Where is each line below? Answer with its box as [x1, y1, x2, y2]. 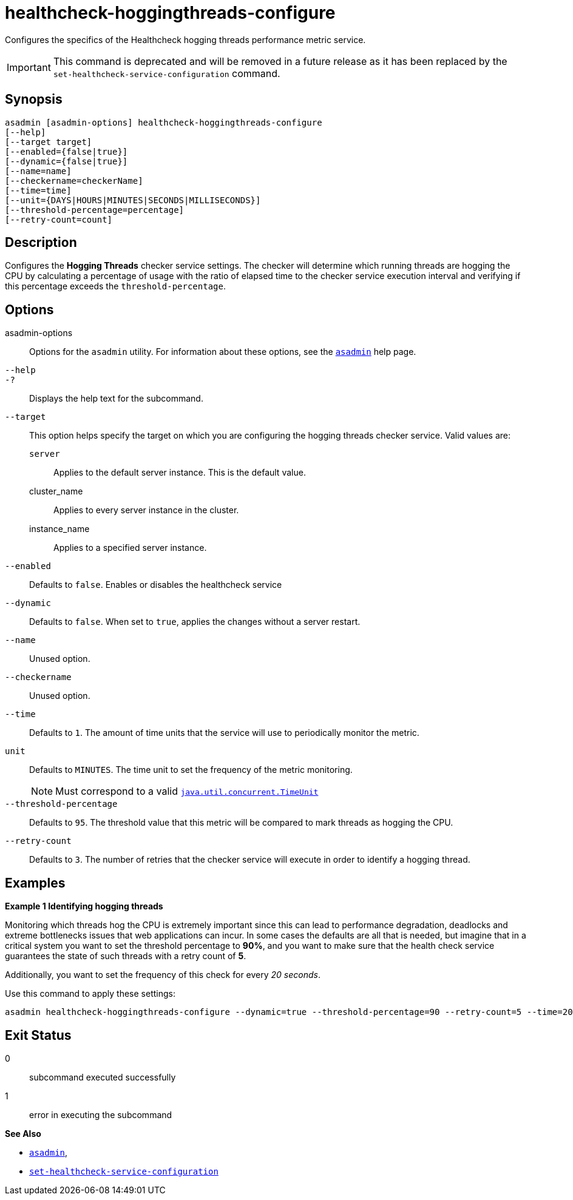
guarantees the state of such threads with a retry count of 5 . [5, 951, 246, 962]
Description [5, 235, 77, 251]
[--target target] [5, 137, 92, 147]
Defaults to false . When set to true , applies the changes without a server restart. [29, 616, 361, 627]
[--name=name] [5, 166, 72, 176]
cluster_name [29, 486, 83, 497]
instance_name [29, 524, 90, 534]
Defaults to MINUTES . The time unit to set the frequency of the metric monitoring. [29, 764, 353, 775]
